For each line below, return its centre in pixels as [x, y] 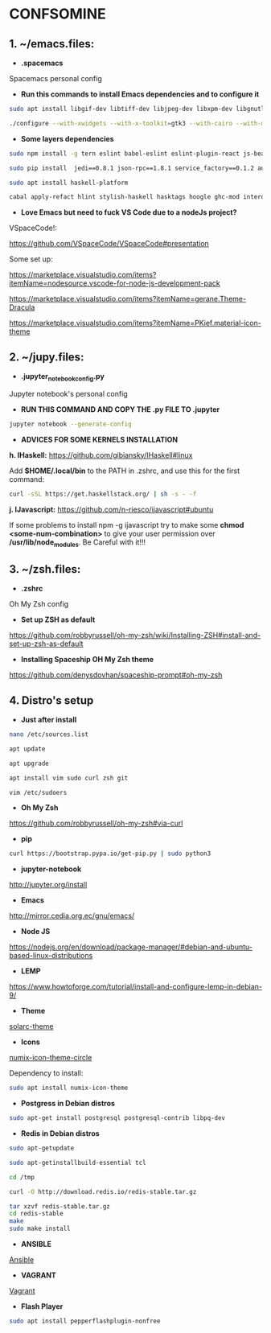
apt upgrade [29, 763]
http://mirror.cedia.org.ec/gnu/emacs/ [72, 916]
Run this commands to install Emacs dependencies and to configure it [140, 94]
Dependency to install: [46, 1073]
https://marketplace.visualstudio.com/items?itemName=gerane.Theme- [128, 299]
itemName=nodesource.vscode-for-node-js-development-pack [115, 283]
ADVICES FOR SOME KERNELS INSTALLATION [99, 439]
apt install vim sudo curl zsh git [69, 778]
